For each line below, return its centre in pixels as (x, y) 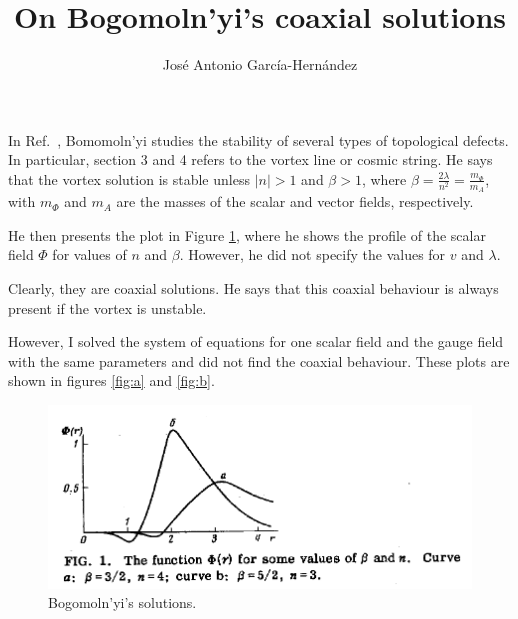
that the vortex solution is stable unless (129, 178)
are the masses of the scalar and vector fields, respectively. (295, 201)
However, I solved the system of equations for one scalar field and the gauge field (256, 341)
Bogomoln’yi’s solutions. (122, 602)
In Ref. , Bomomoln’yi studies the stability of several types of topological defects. (258, 139)
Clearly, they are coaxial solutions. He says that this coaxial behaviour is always (253, 287)
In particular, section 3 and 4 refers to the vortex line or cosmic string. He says (250, 159)
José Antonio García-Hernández (260, 64)
